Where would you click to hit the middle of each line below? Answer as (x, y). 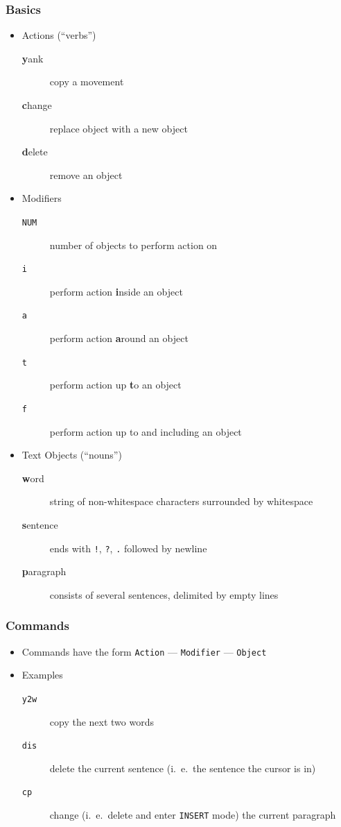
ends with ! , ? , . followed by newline (128, 548)
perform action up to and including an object (146, 431)
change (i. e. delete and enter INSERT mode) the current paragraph (193, 815)
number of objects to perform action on (133, 245)
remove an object (86, 174)
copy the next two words (102, 721)
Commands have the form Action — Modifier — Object (144, 651)
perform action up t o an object (115, 385)
